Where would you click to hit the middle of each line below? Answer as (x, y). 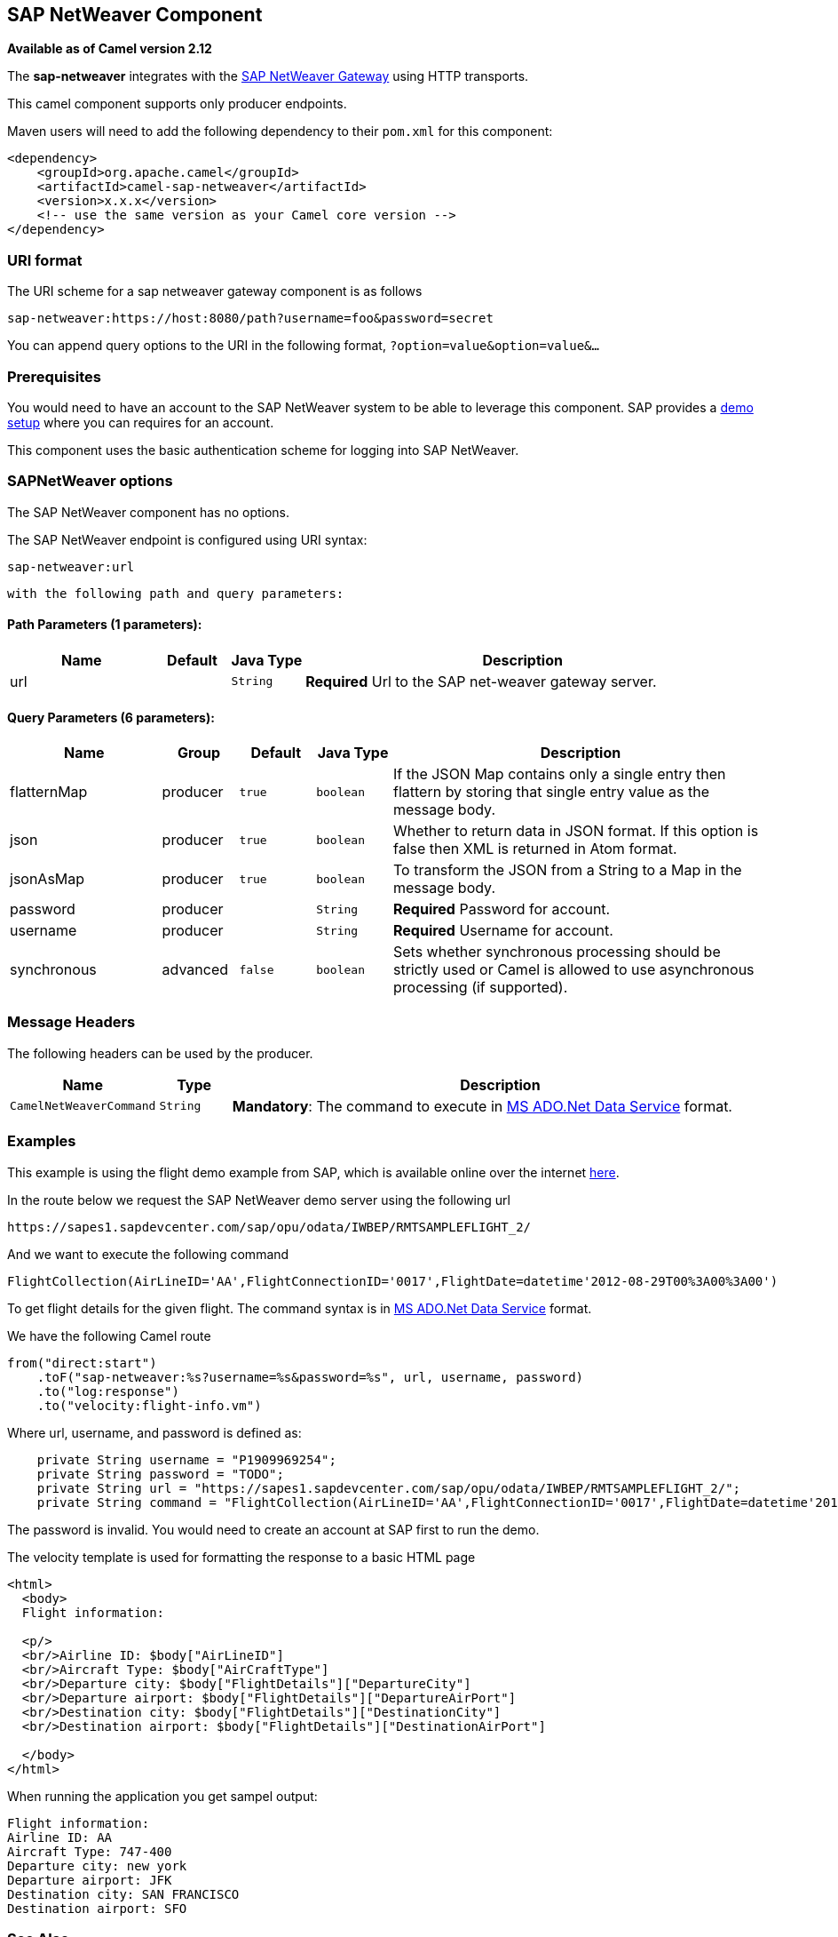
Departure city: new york (97, 1865)
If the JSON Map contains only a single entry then (559, 774)
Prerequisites (54, 376)
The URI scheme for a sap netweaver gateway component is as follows (215, 291)
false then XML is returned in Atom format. (535, 849)
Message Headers (71, 1022)
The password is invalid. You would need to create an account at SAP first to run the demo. (273, 1529)
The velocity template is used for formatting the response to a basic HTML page (241, 1557)
